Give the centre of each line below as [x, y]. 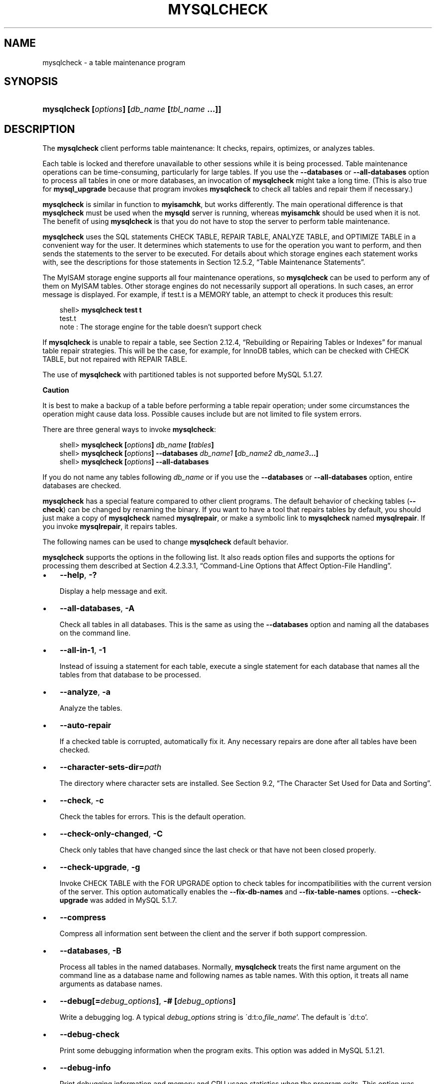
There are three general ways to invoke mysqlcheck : [129, 430]
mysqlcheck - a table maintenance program [114, 62]
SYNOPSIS [31, 82]
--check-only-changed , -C [111, 834]
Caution [56, 390]
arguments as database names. [111, 984]
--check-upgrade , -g [100, 867]
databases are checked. [82, 486]
